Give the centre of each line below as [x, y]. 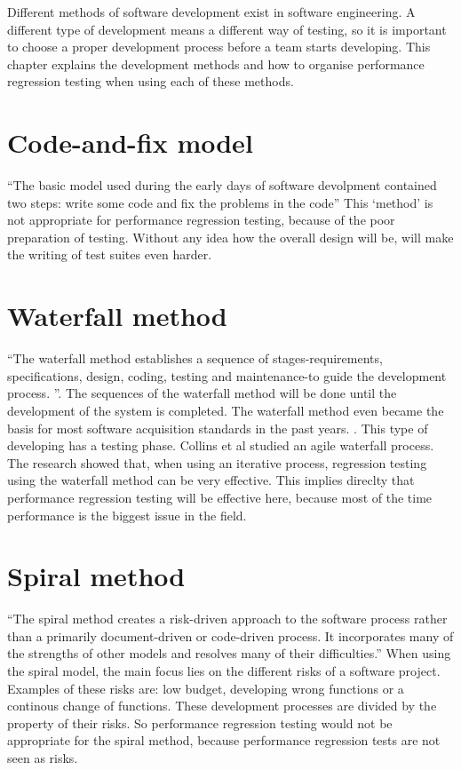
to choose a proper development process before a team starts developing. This [219, 47]
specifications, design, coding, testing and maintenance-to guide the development [227, 375]
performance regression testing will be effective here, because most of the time [220, 497]
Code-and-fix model [130, 143]
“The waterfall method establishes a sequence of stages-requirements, [195, 358]
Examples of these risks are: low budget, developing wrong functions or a [206, 688]
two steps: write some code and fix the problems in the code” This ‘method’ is [220, 202]
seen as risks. [43, 758]
